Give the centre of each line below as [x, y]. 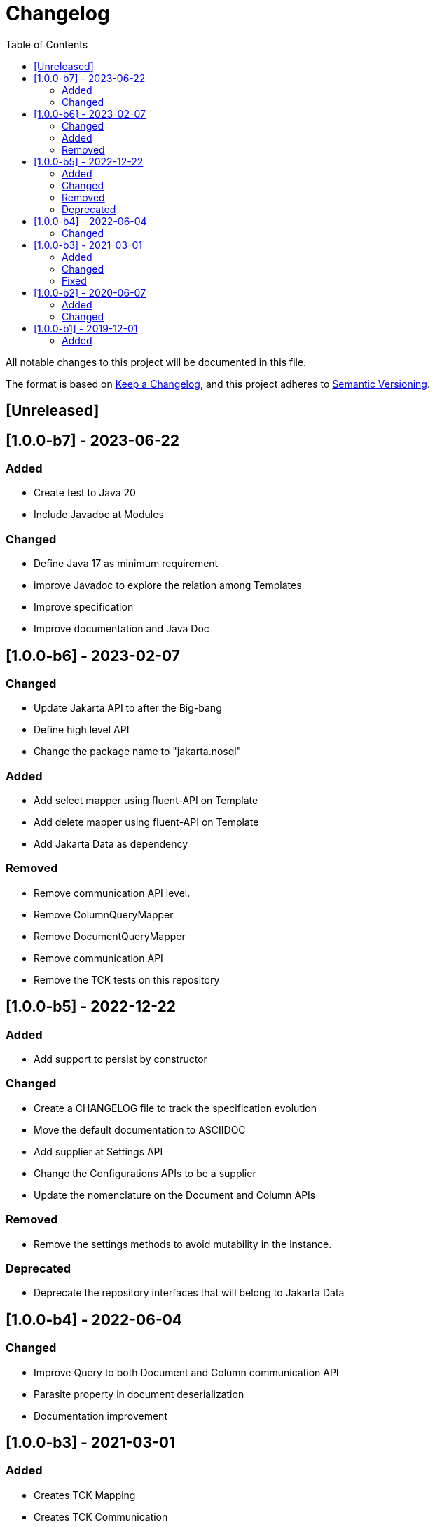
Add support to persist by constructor [120, 1059]
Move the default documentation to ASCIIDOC [140, 1129]
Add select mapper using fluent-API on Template [146, 801]
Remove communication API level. [112, 893]
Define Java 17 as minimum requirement [126, 564]
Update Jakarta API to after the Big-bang [128, 708]
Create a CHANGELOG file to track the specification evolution [175, 1108]
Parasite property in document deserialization [139, 1394]
